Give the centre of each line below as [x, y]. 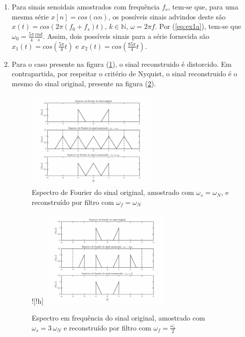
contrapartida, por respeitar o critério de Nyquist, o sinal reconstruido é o [124, 74]
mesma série [30, 16]
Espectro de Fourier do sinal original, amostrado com [113, 192]
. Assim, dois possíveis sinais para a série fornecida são [126, 36]
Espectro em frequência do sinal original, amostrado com [118, 318]
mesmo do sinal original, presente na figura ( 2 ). [84, 83]
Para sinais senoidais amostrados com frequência [86, 6]
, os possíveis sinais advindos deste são [167, 16]
